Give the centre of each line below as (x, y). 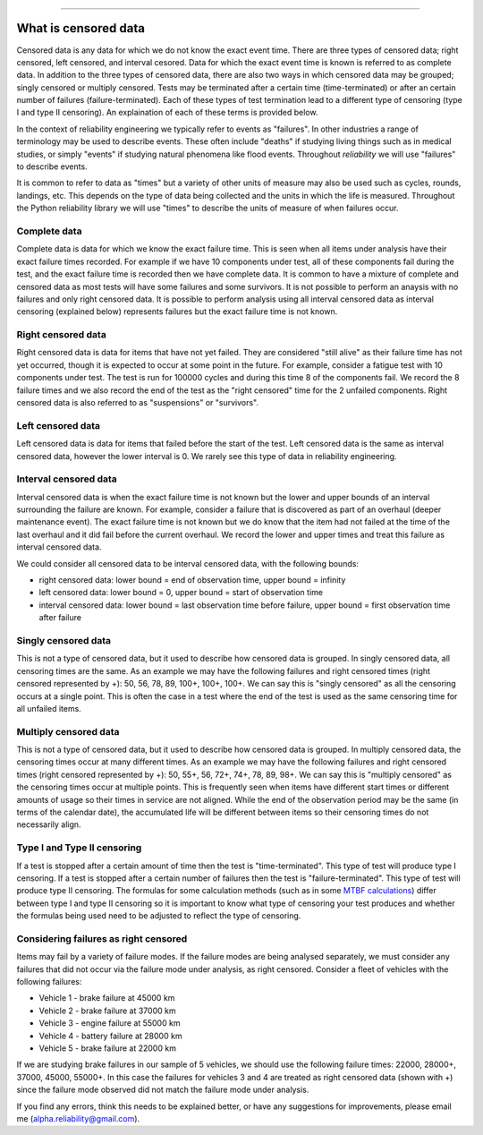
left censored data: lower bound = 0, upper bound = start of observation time (181, 593)
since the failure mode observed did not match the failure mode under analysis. (163, 1090)
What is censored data (80, 28)
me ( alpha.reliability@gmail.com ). (78, 1118)
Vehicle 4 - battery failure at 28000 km (110, 1036)
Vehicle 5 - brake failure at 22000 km (107, 1048)
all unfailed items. (49, 708)
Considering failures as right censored (102, 938)
